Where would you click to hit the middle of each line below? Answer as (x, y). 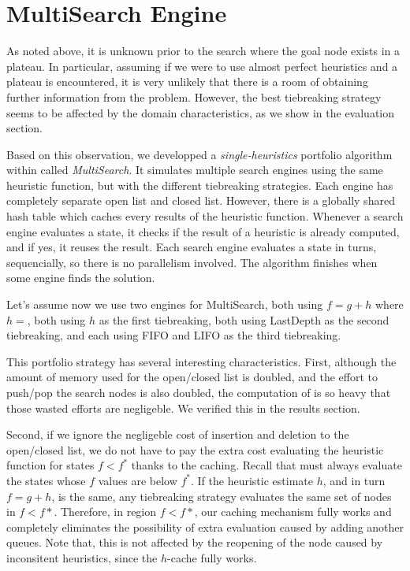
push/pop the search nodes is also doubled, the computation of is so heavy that (199, 392)
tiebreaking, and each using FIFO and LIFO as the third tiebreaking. (174, 335)
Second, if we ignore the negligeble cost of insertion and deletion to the (178, 434)
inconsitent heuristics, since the (82, 557)
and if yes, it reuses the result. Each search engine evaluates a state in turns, (192, 247)
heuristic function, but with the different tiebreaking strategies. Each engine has (200, 185)
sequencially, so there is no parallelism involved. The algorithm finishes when (192, 262)
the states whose (46, 480)
